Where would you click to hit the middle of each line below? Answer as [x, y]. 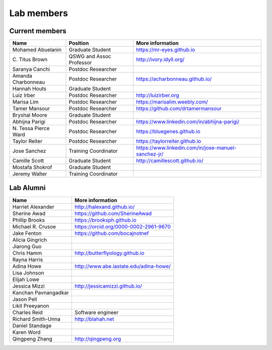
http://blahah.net [94, 319]
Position [79, 43]
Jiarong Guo [27, 246]
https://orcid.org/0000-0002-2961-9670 [123, 226]
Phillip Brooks [28, 220]
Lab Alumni [27, 188]
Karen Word [26, 332]
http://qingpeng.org [98, 338]
